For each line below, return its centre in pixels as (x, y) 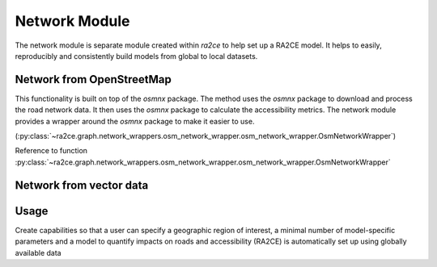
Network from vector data (82, 185)
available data (38, 252)
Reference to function (51, 151)
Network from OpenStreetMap (93, 79)
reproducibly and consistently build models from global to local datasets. (136, 56)
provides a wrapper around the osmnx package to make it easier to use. (135, 121)
